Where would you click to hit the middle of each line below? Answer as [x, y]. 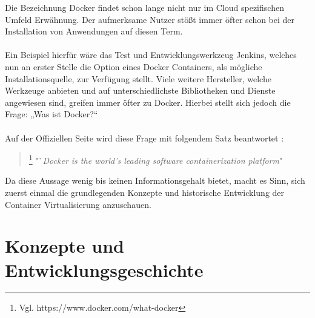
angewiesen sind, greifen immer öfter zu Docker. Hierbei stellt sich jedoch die [148, 102]
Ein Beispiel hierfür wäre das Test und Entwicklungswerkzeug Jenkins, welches [151, 55]
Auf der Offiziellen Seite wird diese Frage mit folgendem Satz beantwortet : [144, 138]
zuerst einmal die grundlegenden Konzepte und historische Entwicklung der [145, 192]
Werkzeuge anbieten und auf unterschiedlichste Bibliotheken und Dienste [140, 90]
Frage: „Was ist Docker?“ [51, 114]
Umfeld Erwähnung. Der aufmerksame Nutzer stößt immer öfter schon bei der [150, 19]
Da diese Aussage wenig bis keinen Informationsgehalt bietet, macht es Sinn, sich [155, 180]
